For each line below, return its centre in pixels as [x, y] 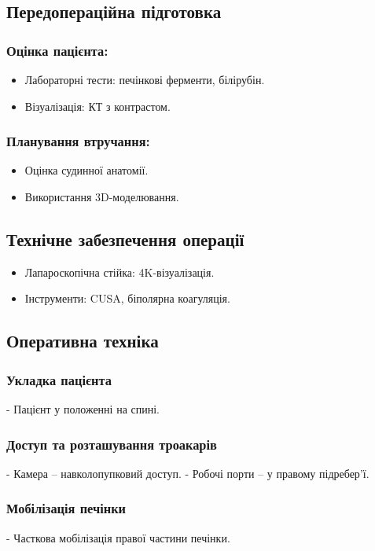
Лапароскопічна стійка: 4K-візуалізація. [119, 272]
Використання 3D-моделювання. [102, 197]
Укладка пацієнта [59, 379]
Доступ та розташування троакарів [112, 444]
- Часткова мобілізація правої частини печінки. [118, 537]
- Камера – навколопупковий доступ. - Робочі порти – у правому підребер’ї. [188, 473]
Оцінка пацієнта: [57, 50]
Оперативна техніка [83, 341]
